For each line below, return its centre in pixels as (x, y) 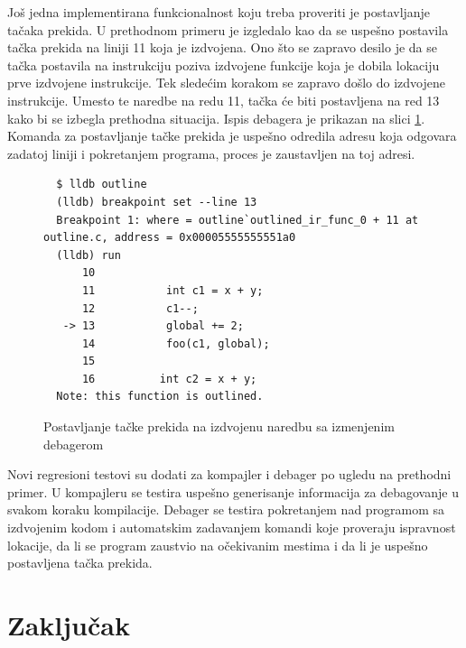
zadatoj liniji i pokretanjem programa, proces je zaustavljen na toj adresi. (211, 153)
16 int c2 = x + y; (169, 379)
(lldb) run (89, 255)
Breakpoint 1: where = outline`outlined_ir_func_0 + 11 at (238, 220)
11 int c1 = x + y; (172, 290)
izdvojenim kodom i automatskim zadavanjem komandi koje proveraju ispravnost (232, 528)
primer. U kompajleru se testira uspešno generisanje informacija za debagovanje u (233, 491)
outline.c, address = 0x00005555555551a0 (170, 238)
